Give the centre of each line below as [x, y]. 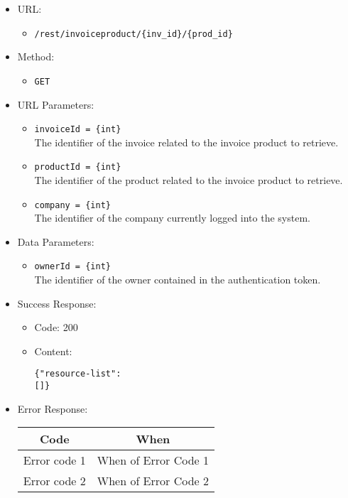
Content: [53, 351]
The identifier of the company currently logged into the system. [172, 218]
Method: [36, 56]
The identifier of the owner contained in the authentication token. [178, 280]
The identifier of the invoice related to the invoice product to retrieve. [186, 142]
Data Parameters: [56, 241]
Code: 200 [56, 327]
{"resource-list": [78, 374]
